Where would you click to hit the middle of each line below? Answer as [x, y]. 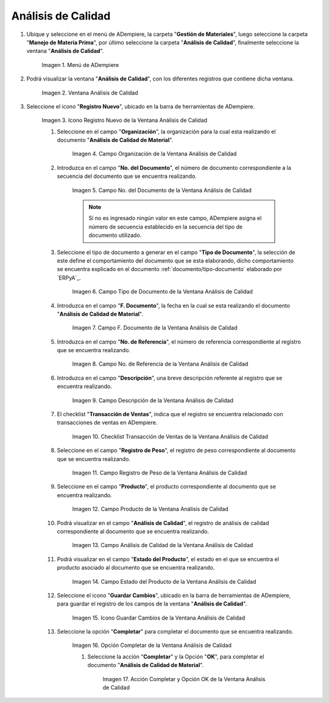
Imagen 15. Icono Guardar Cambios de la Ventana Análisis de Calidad [159, 618]
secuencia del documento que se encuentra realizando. [127, 176]
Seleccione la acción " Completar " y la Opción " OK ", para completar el [176, 656]
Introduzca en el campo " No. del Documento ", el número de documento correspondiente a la [174, 168]
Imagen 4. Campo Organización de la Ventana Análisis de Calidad [154, 154]
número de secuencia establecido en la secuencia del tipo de [166, 227]
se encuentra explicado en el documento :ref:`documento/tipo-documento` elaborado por [170, 269]
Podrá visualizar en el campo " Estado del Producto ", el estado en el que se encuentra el [168, 559]
